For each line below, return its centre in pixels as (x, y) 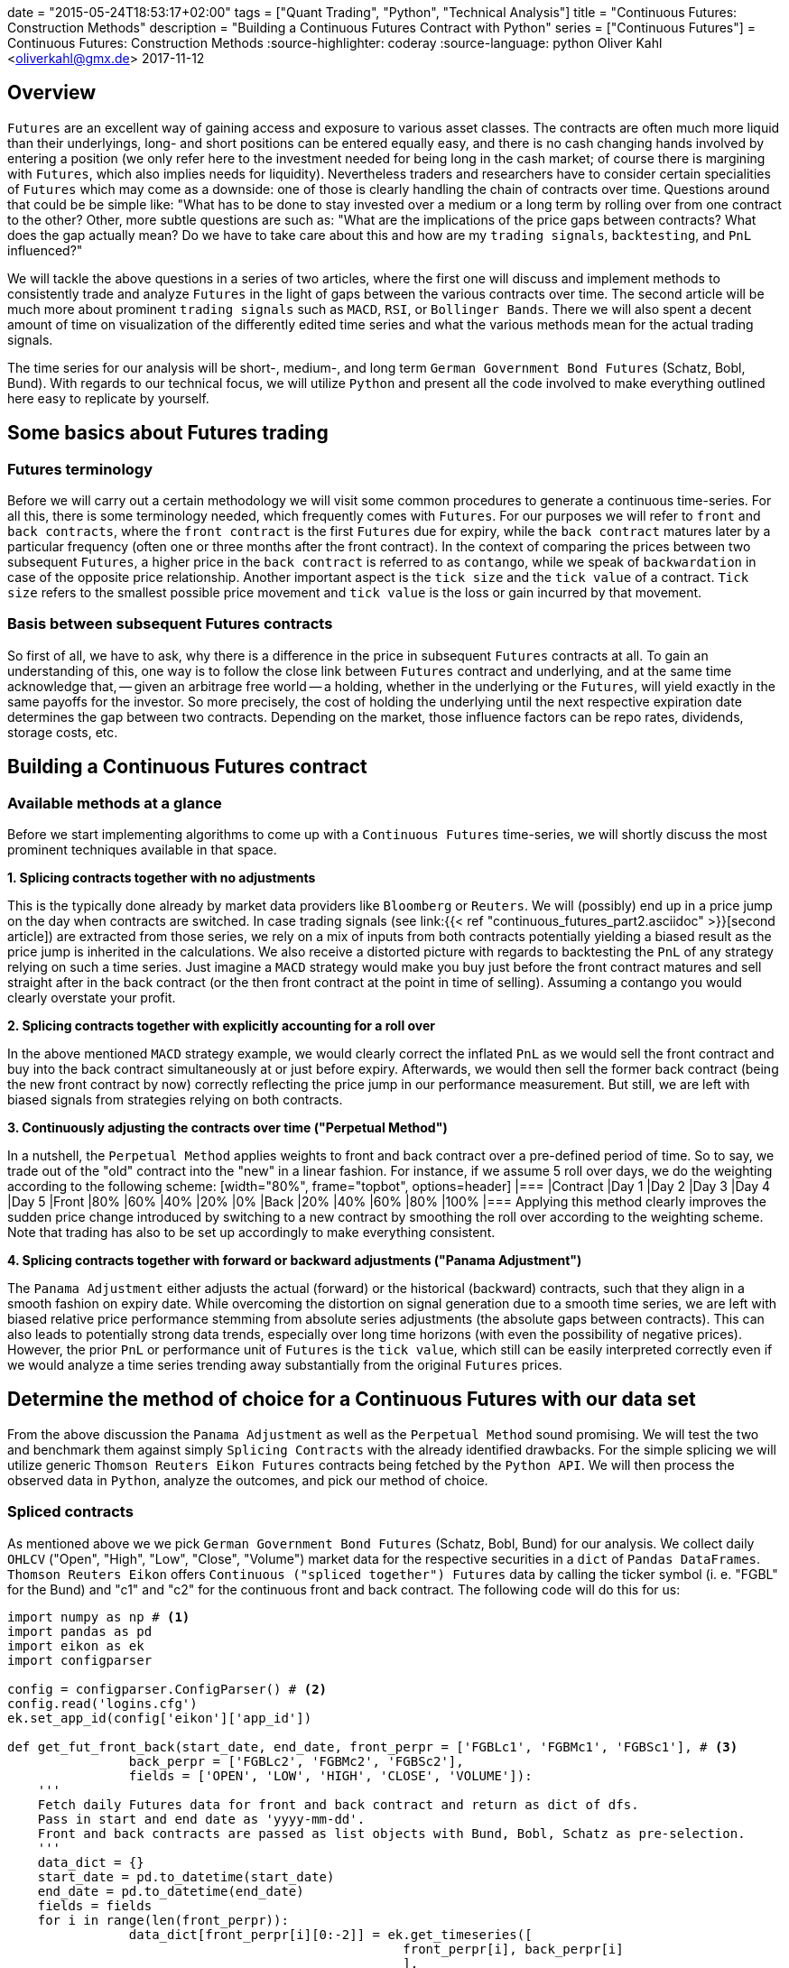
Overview (52, 93)
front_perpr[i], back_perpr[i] (513, 1949)
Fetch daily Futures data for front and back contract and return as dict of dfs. (338, 1804)
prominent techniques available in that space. (142, 850)
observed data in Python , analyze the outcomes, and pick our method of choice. (248, 1480)
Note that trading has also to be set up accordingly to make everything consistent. (251, 1233)
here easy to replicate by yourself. (108, 398)
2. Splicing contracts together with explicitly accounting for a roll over (222, 1026)
